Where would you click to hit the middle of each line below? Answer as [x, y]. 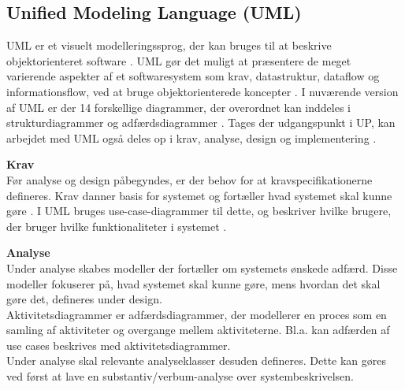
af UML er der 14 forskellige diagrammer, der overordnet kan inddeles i [178, 107]
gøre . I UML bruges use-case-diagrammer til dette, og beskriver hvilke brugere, [199, 211]
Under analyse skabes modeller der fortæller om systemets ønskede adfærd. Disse [202, 267]
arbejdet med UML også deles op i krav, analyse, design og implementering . [191, 137]
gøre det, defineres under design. [84, 299]
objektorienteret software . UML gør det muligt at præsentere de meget [179, 60]
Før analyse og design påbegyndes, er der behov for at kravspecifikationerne [189, 179]
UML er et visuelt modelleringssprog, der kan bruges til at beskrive [169, 45]
